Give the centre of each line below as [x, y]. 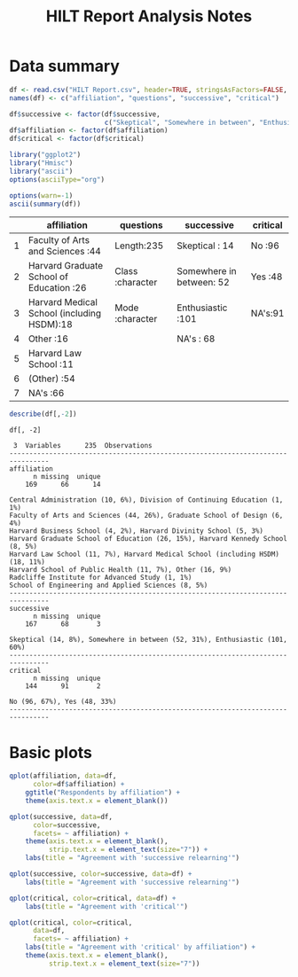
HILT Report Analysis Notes [149, 16]
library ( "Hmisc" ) [41, 163]
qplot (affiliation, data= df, [63, 776]
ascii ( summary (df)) [45, 204]
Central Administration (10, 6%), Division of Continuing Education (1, [146, 500]
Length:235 [139, 246]
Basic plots [51, 752]
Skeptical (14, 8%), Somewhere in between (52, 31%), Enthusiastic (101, [149, 640]
